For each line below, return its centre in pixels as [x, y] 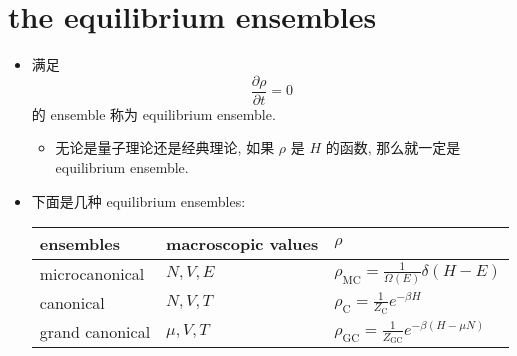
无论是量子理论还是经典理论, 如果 [165, 147]
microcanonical [92, 274]
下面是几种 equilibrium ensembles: [138, 200]
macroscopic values [242, 244]
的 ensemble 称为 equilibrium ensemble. [153, 113]
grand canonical [95, 332]
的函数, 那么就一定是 [393, 147]
